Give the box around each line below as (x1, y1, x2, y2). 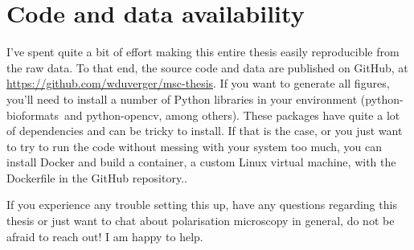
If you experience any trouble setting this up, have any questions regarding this (6, 196, 397, 213)
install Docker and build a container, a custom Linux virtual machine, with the (6, 154, 396, 170)
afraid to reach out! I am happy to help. (6, 227, 203, 244)
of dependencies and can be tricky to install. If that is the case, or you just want (6, 122, 403, 139)
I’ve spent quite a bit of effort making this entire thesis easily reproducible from (6, 43, 400, 60)
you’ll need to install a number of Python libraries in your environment (6, 90, 358, 107)
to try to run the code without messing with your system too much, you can (6, 137, 383, 154)
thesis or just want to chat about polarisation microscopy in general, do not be (6, 212, 395, 229)
